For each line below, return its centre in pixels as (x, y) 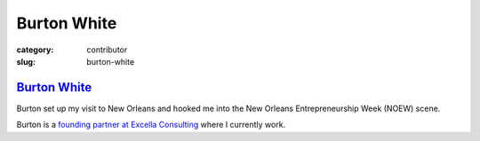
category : (35, 50)
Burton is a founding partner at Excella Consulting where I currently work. (151, 125)
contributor (107, 50)
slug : (26, 61)
